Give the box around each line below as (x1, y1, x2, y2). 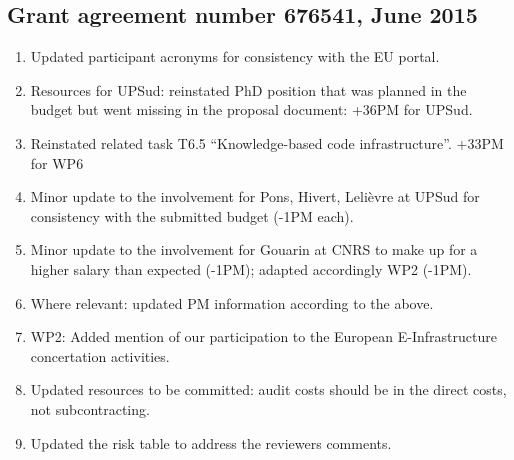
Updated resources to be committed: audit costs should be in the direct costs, (30, 379, 507, 400)
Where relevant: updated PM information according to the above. (30, 292, 434, 313)
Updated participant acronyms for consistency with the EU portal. (30, 46, 440, 67)
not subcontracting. (30, 398, 150, 419)
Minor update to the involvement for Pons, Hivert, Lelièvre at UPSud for (30, 186, 480, 207)
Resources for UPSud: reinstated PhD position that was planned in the (30, 79, 467, 100)
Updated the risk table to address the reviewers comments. (30, 432, 392, 453)
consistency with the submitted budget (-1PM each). (30, 205, 354, 226)
